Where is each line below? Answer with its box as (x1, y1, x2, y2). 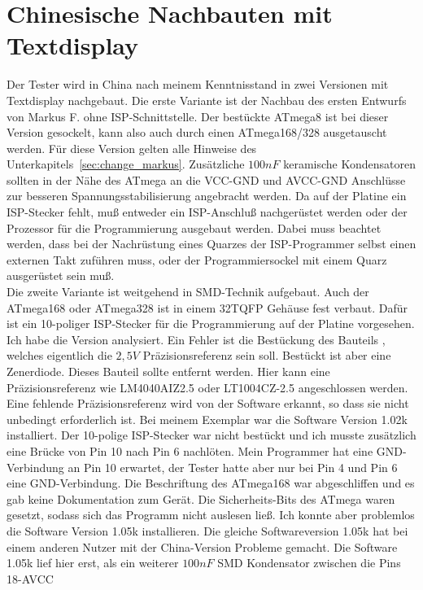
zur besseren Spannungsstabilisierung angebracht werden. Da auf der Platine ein (7, 187, 407, 204)
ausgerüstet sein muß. (7, 267, 115, 284)
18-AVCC (7, 570, 54, 587)
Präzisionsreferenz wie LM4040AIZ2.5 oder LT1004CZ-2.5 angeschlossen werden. (7, 378, 408, 396)
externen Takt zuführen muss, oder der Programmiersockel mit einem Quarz (7, 251, 387, 268)
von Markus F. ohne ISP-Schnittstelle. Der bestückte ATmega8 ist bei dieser (7, 107, 389, 125)
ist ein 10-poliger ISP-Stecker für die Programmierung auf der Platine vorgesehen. (7, 315, 415, 332)
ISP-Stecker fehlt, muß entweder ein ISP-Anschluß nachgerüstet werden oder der (7, 203, 408, 221)
